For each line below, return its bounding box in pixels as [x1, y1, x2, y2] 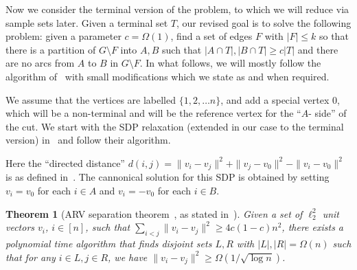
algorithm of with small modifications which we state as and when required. [5, 69, 330, 83]
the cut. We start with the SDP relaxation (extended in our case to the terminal [5, 119, 344, 133]
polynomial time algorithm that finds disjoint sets [5, 236, 212, 250]
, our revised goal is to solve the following [176, 15, 352, 30]
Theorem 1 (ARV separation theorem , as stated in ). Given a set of [5, 206, 303, 221]
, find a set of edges [170, 29, 253, 43]
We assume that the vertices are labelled [5, 92, 176, 106]
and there [297, 42, 338, 56]
